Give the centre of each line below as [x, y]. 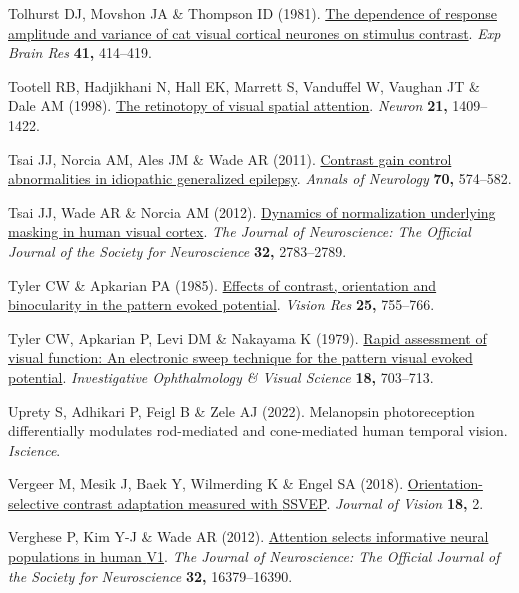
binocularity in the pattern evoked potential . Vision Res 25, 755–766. [221, 304]
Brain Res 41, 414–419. [80, 52]
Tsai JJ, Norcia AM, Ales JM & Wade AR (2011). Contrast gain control [230, 158]
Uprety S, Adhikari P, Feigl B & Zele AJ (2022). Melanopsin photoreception [241, 410]
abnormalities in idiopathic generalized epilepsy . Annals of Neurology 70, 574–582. [260, 178]
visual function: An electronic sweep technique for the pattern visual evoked [240, 357]
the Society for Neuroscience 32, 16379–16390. [150, 575]
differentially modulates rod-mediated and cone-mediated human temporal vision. [258, 430]
